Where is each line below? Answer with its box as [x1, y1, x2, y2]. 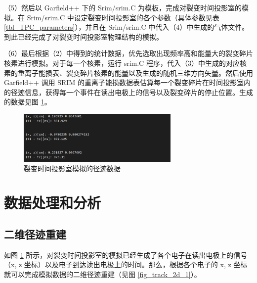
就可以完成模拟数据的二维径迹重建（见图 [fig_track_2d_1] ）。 [4, 269, 201, 279]
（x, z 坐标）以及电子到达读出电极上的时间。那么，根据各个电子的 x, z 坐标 [4, 259, 248, 270]
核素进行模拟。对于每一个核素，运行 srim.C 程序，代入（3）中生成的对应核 [4, 57, 247, 68]
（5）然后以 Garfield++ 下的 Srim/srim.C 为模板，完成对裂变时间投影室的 [4, 2, 242, 12]
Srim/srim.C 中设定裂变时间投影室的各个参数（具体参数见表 [27, 12, 219, 22]
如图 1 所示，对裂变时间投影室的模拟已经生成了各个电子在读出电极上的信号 [4, 249, 248, 260]
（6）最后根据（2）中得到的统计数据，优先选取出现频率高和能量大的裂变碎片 [4, 48, 253, 58]
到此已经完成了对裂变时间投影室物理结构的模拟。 [4, 31, 163, 42]
